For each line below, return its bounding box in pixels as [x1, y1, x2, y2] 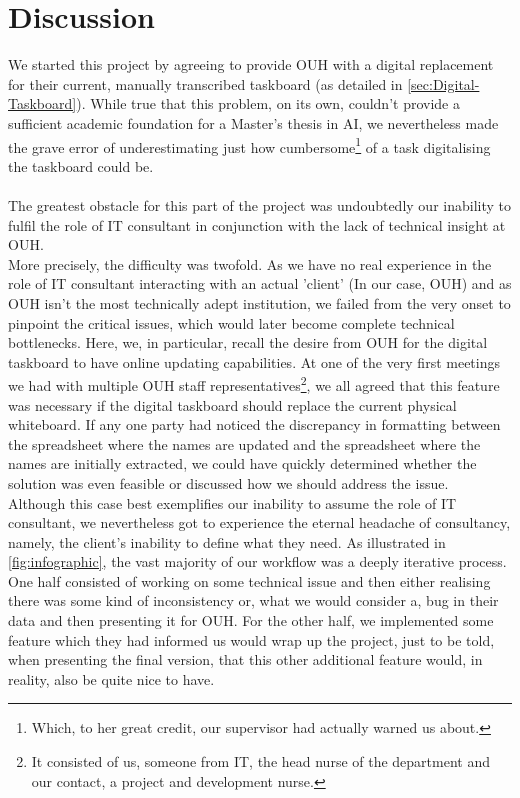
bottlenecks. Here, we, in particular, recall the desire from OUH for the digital [8, 332, 488, 353]
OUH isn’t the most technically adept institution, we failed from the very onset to [8, 292, 511, 313]
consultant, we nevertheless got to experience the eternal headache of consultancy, [8, 512, 511, 533]
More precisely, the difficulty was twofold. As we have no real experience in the [8, 253, 492, 274]
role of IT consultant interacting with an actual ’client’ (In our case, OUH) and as [8, 273, 512, 294]
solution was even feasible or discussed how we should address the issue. [8, 472, 449, 493]
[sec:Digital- [407, 73, 480, 94]
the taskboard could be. [8, 155, 154, 176]
